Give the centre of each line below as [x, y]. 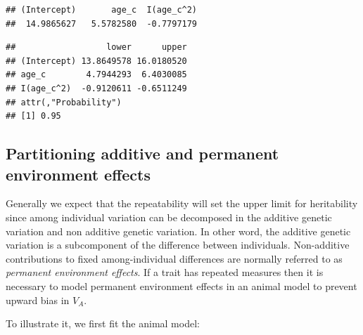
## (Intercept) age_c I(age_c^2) [102, 10]
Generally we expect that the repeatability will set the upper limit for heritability [182, 203]
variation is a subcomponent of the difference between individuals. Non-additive [178, 245]
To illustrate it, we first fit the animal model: [103, 323]
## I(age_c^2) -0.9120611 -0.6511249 [96, 88]
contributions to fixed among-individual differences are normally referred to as [174, 258]
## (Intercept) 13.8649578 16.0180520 [96, 61]
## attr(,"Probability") [64, 102]
